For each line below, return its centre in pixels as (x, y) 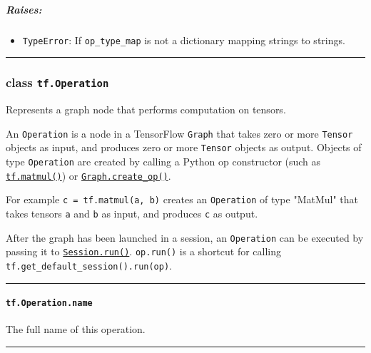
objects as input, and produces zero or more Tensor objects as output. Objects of (184, 147)
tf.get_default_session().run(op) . (89, 265)
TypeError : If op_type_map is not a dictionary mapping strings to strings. (184, 40)
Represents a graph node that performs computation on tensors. (146, 109)
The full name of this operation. (76, 329)
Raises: (24, 9)
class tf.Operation (57, 82)
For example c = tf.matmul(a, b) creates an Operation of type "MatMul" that (182, 199)
